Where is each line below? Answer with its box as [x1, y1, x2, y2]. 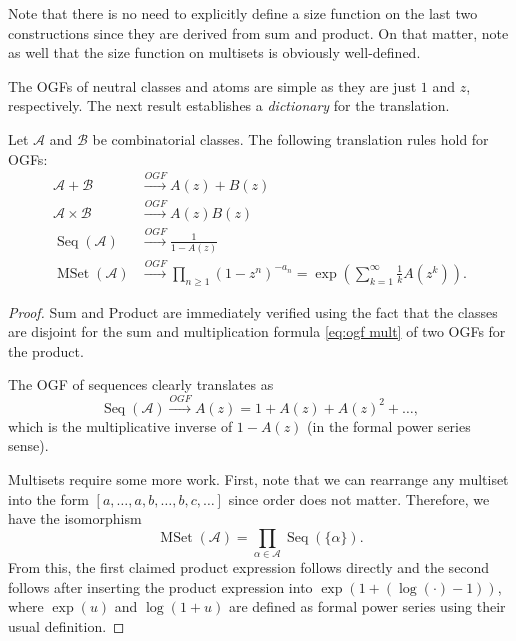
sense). [8, 435, 49, 456]
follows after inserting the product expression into [8, 576, 313, 597]
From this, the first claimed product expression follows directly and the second [8, 557, 490, 578]
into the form [8, 488, 89, 509]
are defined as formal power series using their [228, 596, 506, 617]
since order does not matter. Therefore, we [228, 488, 490, 509]
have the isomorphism [8, 508, 142, 529]
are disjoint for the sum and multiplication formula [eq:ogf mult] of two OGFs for [8, 321, 506, 342]
